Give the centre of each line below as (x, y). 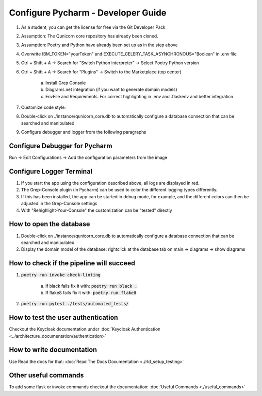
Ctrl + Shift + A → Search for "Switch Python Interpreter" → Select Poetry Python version (110, 63)
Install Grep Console (66, 83)
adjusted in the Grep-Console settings (59, 204)
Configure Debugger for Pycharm (61, 146)
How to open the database (49, 224)
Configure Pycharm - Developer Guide (88, 13)
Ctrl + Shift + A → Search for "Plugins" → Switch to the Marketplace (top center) (101, 72)
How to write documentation (53, 350)
